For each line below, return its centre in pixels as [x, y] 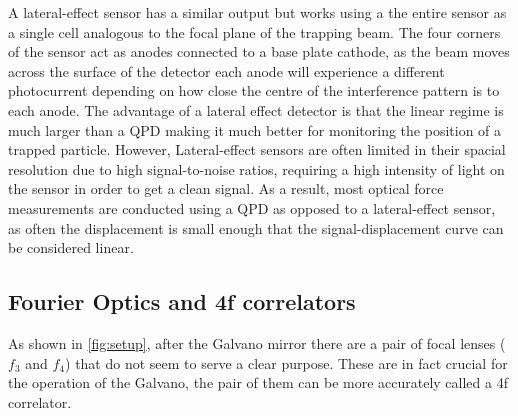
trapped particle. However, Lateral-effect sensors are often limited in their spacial [257, 149]
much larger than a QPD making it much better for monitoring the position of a [255, 129]
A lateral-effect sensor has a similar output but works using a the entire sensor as [257, 12]
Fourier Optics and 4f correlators [182, 301]
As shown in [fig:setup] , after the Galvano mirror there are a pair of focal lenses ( [257, 342]
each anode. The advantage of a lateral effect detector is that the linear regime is [256, 109]
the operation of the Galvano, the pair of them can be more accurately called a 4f [258, 382]
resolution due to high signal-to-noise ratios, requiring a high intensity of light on [256, 168]
